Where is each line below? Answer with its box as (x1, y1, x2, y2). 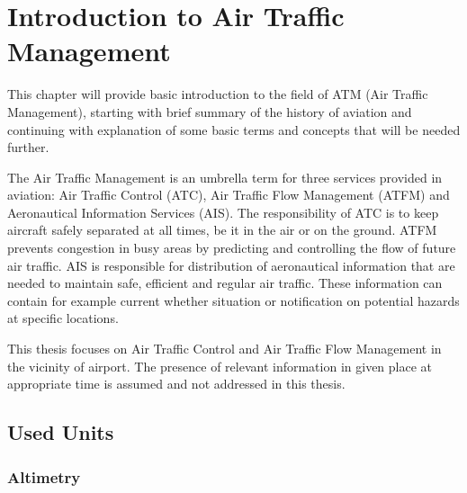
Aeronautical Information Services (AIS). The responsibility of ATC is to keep (7, 202, 439, 221)
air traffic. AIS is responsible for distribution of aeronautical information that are (7, 255, 455, 274)
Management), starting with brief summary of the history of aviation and (7, 102, 412, 121)
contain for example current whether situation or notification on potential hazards (7, 291, 460, 309)
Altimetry (7, 465, 81, 488)
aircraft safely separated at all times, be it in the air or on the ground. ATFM (7, 220, 437, 239)
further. (7, 138, 49, 157)
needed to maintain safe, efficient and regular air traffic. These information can (7, 273, 443, 292)
